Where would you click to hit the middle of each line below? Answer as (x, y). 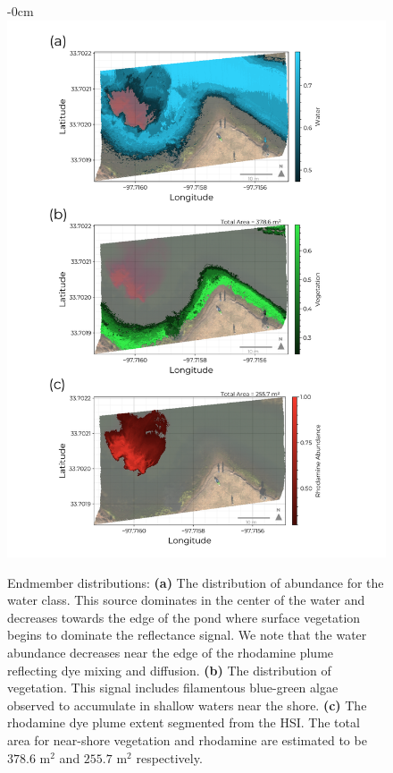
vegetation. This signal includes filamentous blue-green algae (173, 688)
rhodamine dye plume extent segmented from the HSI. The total (184, 722)
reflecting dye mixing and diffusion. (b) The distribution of (169, 670)
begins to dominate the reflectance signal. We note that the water (187, 635)
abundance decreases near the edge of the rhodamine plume (171, 653)
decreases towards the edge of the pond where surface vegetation (184, 617)
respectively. (169, 757)
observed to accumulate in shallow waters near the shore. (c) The (187, 705)
